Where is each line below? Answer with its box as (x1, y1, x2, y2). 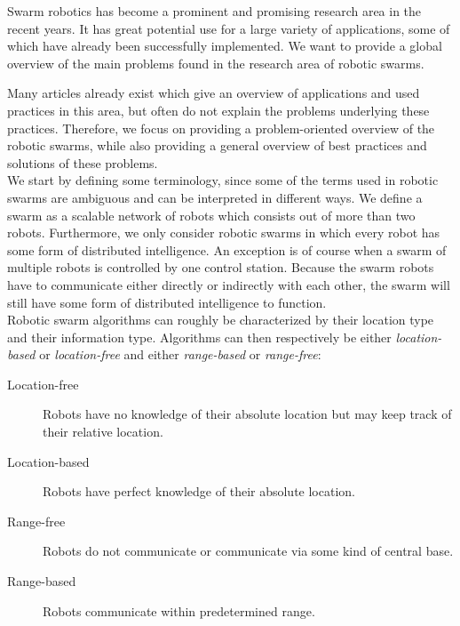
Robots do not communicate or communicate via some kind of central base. (43, 542, 454, 560)
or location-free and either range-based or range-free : (39, 345, 321, 364)
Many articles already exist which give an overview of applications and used (7, 84, 420, 102)
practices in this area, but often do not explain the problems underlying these (7, 100, 430, 119)
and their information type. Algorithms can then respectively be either (7, 327, 392, 346)
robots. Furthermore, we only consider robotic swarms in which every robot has (7, 223, 440, 242)
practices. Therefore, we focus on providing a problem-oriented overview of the (7, 118, 435, 137)
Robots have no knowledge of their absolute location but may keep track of (43, 405, 452, 423)
